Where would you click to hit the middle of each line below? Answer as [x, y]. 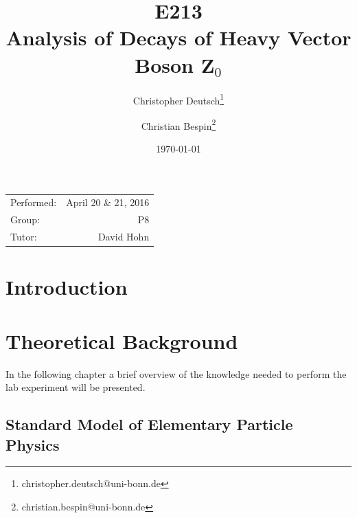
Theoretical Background [122, 340]
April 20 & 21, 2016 [108, 202]
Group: [25, 219]
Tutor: [24, 237]
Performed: [34, 202]
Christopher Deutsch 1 [178, 99]
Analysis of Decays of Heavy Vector [178, 37]
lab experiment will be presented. [76, 387]
